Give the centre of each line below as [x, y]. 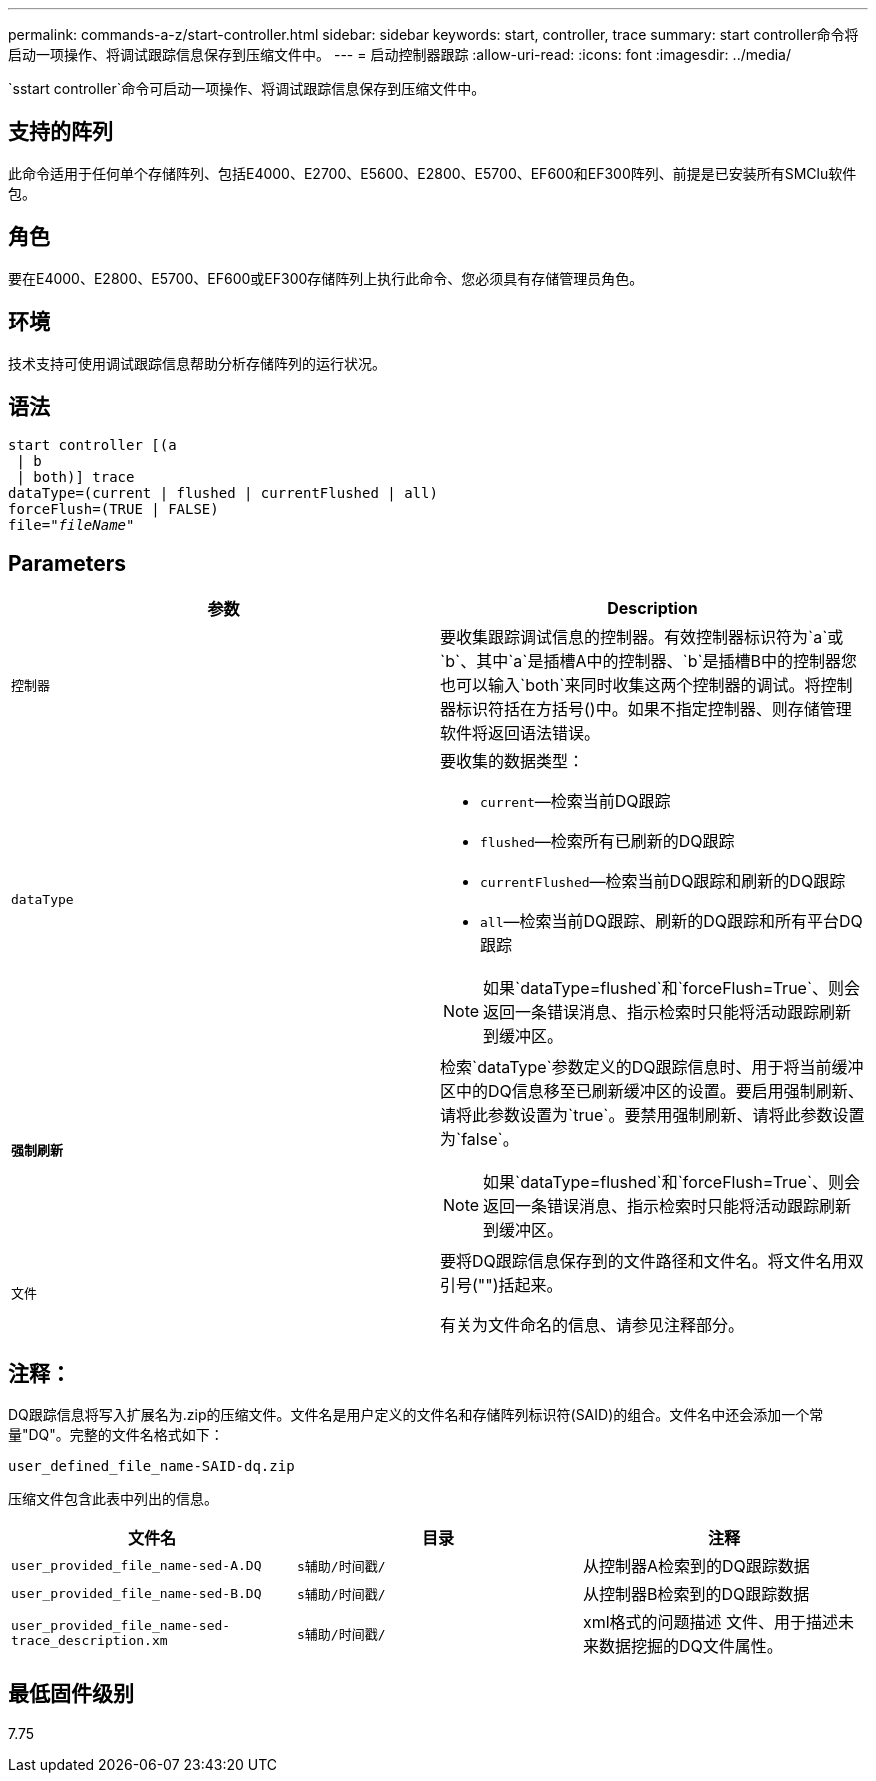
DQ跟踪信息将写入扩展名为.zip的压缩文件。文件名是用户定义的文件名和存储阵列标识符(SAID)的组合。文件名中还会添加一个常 [416, 1415]
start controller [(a [92, 445]
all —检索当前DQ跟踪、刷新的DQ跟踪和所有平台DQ [671, 921]
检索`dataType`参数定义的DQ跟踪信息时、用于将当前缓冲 [652, 1067]
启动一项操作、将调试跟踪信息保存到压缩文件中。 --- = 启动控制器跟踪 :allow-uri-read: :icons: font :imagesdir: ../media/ [400, 54]
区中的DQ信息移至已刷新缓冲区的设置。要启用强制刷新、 [652, 1091]
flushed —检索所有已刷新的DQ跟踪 [607, 841]
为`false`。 [479, 1139]
